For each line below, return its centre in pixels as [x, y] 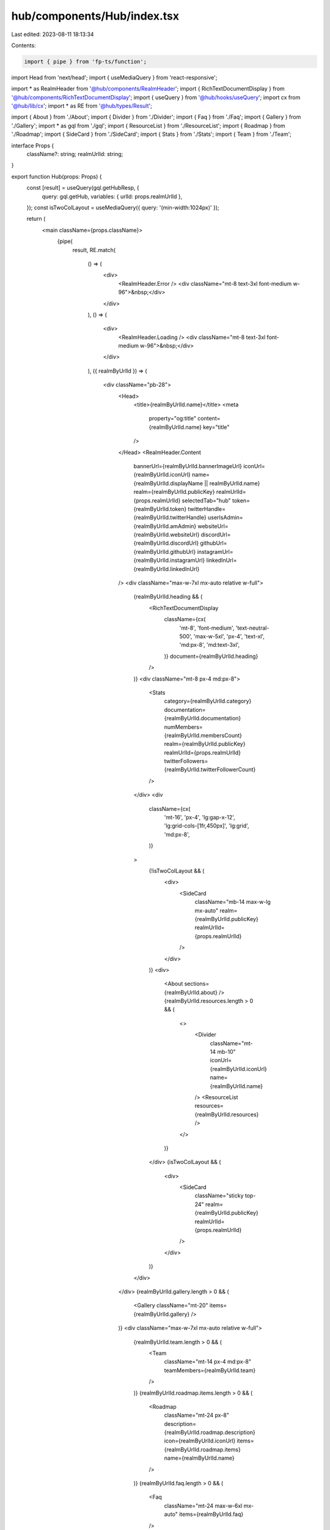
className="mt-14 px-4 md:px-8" [208, 1362]
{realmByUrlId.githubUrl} [165, 551]
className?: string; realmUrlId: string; [75, 154]
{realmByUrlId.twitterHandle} [170, 518]
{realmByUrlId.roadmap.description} [210, 1433]
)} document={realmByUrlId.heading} [211, 656]
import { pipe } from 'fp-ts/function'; [85, 62]
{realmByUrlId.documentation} [203, 718]
